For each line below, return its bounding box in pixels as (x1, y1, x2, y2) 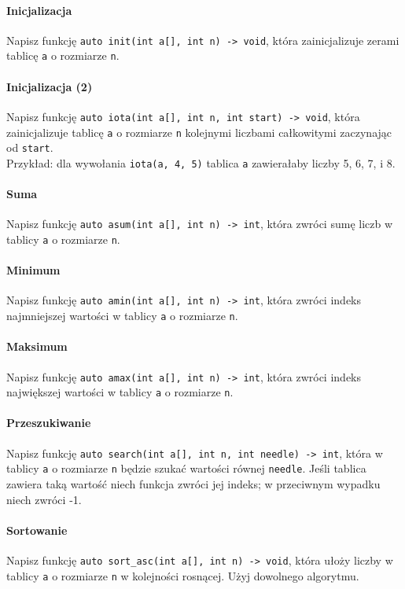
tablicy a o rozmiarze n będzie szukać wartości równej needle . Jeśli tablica (6, 460, 366, 477)
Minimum (6, 262, 61, 278)
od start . (6, 139, 53, 156)
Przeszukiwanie (6, 414, 91, 431)
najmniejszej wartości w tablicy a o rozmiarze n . (6, 307, 238, 324)
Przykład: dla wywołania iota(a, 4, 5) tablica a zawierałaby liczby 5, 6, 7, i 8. (6, 154, 396, 171)
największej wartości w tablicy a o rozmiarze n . (6, 384, 234, 400)
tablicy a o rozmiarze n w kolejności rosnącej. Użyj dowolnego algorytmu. (6, 567, 359, 583)
